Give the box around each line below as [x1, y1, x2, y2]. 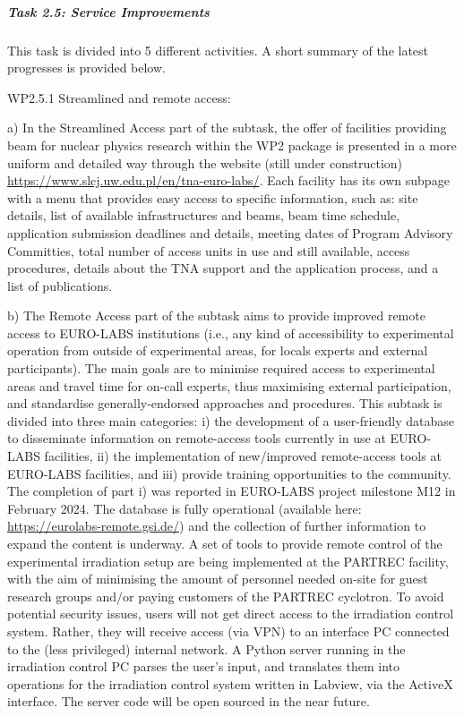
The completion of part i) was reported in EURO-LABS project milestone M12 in [7, 482, 456, 500]
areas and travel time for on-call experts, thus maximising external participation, [7, 376, 451, 395]
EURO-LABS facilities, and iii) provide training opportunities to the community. [7, 464, 451, 482]
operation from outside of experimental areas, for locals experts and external [7, 341, 428, 360]
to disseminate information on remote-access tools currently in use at [7, 429, 386, 447]
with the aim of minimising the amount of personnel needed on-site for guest [7, 569, 428, 588]
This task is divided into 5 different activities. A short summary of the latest [7, 40, 429, 59]
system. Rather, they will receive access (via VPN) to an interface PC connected [7, 621, 450, 640]
